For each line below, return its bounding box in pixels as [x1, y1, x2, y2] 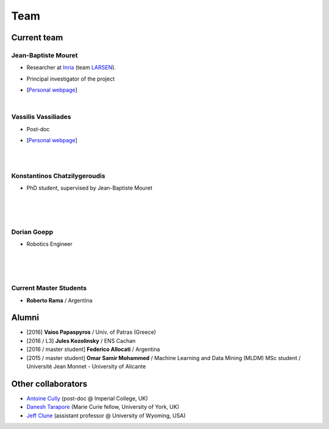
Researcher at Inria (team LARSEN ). [26, 64, 116, 71]
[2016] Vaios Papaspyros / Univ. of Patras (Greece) [26, 328, 157, 336]
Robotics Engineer [26, 240, 73, 248]
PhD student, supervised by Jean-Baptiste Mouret [26, 184, 152, 192]
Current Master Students [11, 284, 87, 292]
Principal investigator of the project [26, 75, 115, 82]
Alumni [11, 312, 40, 323]
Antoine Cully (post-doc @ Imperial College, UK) [26, 394, 149, 402]
